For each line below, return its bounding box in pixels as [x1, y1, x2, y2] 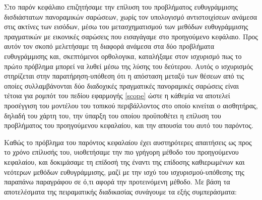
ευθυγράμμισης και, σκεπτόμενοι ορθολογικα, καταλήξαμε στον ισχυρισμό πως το [4, 50, 242, 61]
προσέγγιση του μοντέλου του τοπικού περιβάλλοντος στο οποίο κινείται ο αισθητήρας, [4, 100, 258, 110]
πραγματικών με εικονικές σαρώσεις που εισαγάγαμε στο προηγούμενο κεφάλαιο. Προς [4, 31, 258, 41]
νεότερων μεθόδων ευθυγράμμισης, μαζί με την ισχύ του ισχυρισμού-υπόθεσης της [4, 166, 244, 177]
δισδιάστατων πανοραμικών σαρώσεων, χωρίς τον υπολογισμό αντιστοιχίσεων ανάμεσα [4, 11, 257, 22]
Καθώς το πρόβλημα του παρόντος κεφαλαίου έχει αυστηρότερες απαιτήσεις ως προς [4, 137, 252, 147]
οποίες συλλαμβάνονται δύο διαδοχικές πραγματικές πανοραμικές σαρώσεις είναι [4, 80, 239, 91]
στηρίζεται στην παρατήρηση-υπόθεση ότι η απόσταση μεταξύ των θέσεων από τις [4, 71, 244, 81]
